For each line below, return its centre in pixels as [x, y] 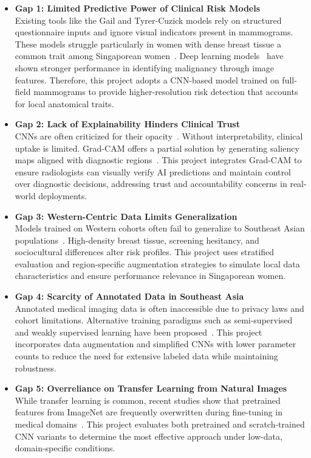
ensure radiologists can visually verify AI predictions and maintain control [153, 171]
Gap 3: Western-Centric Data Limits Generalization [126, 216]
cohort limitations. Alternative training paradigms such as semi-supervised [154, 320]
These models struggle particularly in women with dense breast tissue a [148, 44]
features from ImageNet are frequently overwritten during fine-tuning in [149, 412]
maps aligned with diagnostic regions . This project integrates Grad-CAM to [158, 160]
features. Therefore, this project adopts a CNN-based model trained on [147, 79]
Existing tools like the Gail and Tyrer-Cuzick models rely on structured [148, 20]
